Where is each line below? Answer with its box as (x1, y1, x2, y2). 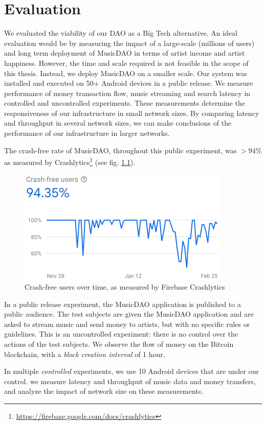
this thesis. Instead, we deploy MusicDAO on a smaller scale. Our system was (4, 67, 248, 78)
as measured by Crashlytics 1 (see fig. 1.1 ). (4, 155, 136, 167)
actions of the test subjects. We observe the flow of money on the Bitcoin (4, 339, 234, 349)
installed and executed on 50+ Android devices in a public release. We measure (4, 78, 253, 88)
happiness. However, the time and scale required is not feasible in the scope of (4, 57, 249, 68)
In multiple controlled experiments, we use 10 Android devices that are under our (4, 366, 259, 376)
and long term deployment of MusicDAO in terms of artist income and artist (4, 48, 245, 58)
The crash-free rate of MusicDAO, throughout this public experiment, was (4, 145, 237, 155)
